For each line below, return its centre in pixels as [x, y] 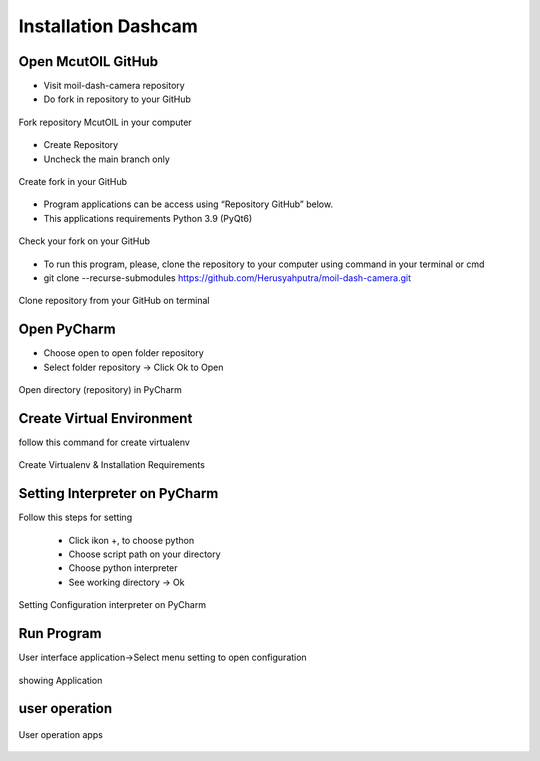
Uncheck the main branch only [106, 159]
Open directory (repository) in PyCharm [100, 390]
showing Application [60, 680]
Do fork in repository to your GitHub [117, 99]
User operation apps [61, 734]
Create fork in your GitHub [72, 182]
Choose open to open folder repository [123, 353]
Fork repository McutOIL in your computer [105, 122]
